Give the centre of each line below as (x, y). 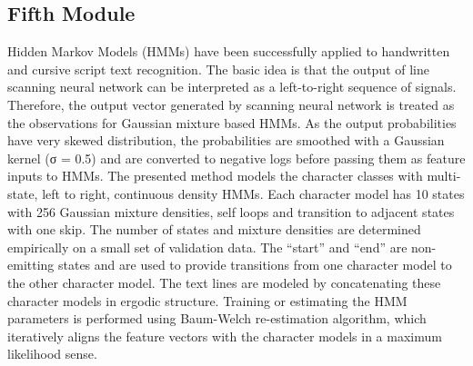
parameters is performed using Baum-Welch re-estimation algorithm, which (217, 318)
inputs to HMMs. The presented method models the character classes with (215, 176)
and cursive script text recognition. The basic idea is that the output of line (218, 69)
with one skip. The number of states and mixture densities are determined (214, 229)
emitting (31, 265)
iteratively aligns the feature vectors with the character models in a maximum (225, 336)
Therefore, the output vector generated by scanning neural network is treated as (231, 104)
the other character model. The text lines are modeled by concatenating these (224, 282)
